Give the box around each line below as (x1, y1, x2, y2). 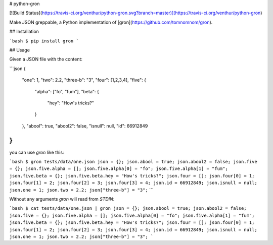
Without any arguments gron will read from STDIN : (9, 196, 115, 202)
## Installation (9, 28, 39, 35)
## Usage (9, 47, 30, 53)
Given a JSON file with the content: (9, 56, 83, 63)
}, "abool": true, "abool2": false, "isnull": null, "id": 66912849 (22, 122, 148, 129)
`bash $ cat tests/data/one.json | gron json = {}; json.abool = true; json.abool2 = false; (9, 206, 247, 211)
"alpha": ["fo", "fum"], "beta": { (34, 88, 99, 94)
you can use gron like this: (9, 149, 64, 155)
